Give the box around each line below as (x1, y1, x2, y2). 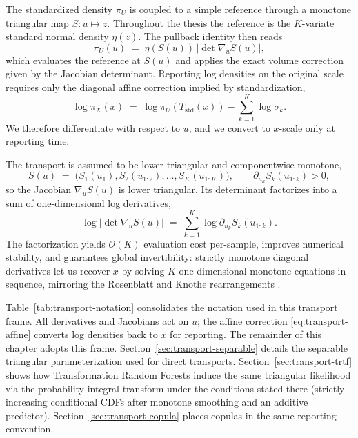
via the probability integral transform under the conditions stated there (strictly (6, 381, 345, 395)
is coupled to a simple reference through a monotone (129, 2, 351, 16)
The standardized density (6, 2, 112, 16)
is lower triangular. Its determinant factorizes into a (118, 182, 337, 197)
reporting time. (6, 134, 70, 148)
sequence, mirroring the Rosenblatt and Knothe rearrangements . (6, 277, 281, 291)
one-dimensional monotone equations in (179, 263, 346, 277)
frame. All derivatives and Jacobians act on (6, 313, 189, 328)
